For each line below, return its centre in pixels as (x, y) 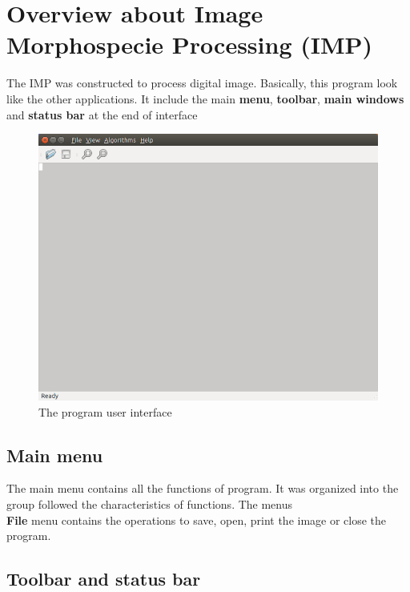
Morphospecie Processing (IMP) (190, 44)
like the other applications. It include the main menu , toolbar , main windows (205, 98)
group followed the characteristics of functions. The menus (150, 503)
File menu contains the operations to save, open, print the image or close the (197, 520)
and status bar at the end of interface (102, 114)
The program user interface (105, 411)
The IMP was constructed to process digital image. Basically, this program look (202, 83)
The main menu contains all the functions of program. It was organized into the (203, 488)
